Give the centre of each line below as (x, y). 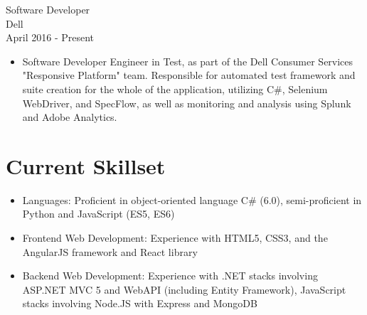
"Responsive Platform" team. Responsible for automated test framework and (189, 75)
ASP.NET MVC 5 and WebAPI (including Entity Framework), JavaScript (184, 289)
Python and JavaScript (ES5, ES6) (99, 214)
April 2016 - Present (50, 37)
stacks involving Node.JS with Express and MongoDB (140, 303)
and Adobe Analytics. (70, 117)
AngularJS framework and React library (110, 251)
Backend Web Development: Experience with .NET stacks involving (170, 276)
